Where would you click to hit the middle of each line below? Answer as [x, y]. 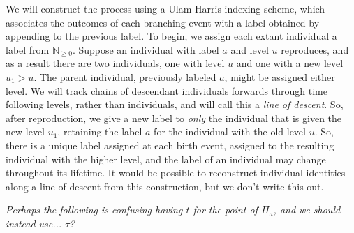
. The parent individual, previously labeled [125, 76]
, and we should [307, 210]
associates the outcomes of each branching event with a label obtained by [163, 22]
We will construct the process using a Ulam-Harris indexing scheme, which [165, 8]
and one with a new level [290, 63]
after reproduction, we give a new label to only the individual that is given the [174, 118]
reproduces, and [315, 49]
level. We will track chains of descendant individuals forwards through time [167, 90]
